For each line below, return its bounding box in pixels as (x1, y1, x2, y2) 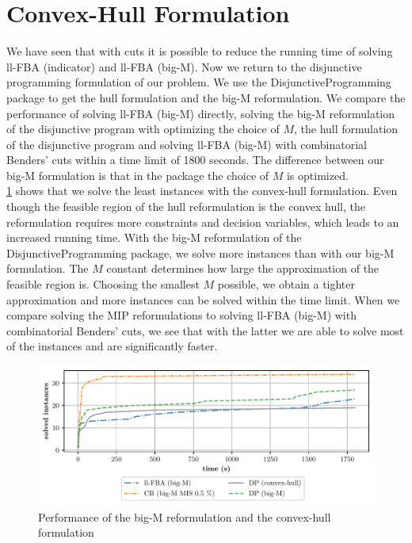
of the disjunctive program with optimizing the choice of (6, 120, 280, 137)
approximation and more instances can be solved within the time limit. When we (6, 291, 400, 308)
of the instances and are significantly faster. (6, 338, 218, 354)
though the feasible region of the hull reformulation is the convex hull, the (6, 198, 365, 215)
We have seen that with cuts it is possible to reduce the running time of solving (6, 43, 393, 59)
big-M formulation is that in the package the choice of (6, 166, 269, 183)
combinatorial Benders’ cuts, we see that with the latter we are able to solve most (6, 322, 404, 338)
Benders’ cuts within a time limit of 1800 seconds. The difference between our (6, 151, 384, 168)
